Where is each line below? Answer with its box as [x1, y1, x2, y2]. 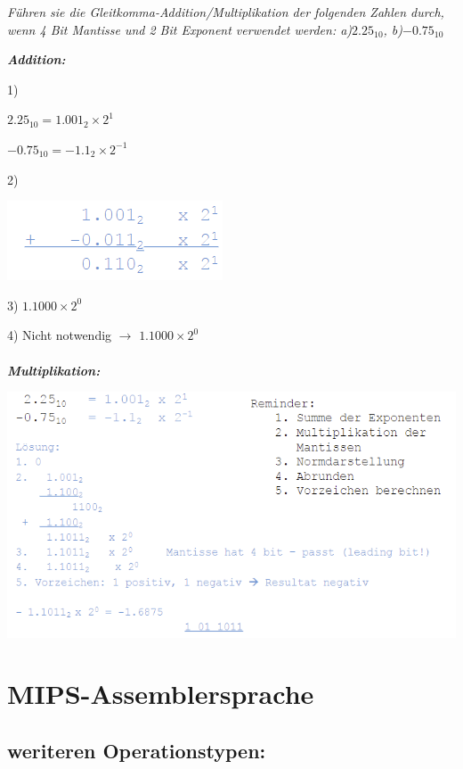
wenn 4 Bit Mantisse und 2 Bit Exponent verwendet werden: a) [7, 20, 353, 38]
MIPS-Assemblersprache [7, 675, 314, 712]
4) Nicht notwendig [7, 326, 112, 344]
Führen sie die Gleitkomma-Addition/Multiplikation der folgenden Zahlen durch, [7, 3, 444, 21]
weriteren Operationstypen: [7, 736, 266, 764]
